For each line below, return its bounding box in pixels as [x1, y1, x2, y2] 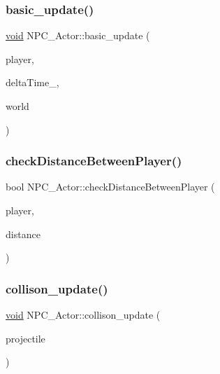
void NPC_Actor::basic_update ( [6, 28, 150, 43]
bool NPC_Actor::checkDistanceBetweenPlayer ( [6, 179, 215, 194]
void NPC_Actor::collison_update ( [6, 307, 161, 321]
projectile [6, 331, 45, 345]
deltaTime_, [6, 75, 59, 90]
